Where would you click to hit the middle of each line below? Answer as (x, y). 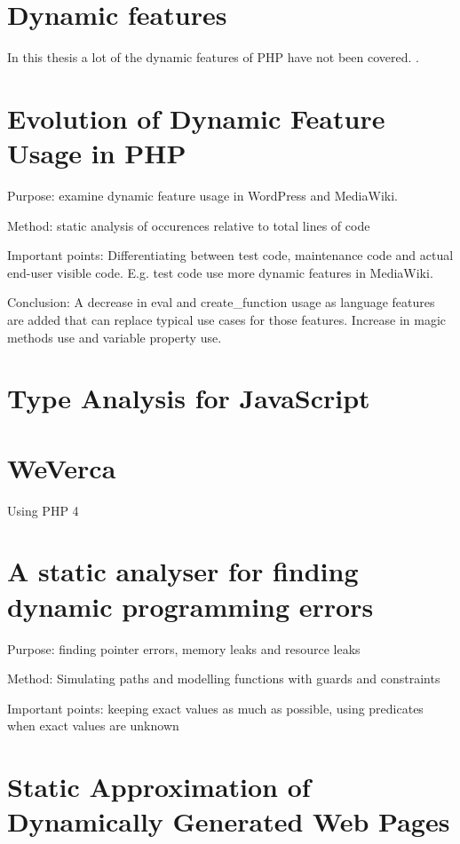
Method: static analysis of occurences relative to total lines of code (189, 225)
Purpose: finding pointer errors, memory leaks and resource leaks (184, 648)
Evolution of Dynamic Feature (196, 118)
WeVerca (62, 467)
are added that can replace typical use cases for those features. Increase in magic (227, 319)
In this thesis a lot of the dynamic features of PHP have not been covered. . (213, 57)
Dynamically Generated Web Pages (229, 821)
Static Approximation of (159, 787)
